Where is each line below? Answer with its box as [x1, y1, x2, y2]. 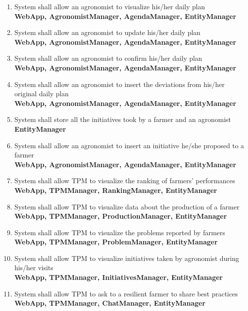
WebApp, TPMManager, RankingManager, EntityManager [14, 185, 217, 195]
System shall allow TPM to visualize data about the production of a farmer [14, 201, 240, 211]
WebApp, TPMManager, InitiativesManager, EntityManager [14, 272, 223, 282]
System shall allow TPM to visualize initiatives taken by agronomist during [14, 253, 239, 263]
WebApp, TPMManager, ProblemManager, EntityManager [14, 237, 218, 247]
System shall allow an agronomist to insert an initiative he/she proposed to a [14, 140, 244, 150]
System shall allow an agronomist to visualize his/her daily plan [14, 1, 205, 11]
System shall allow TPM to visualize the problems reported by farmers [14, 227, 225, 237]
